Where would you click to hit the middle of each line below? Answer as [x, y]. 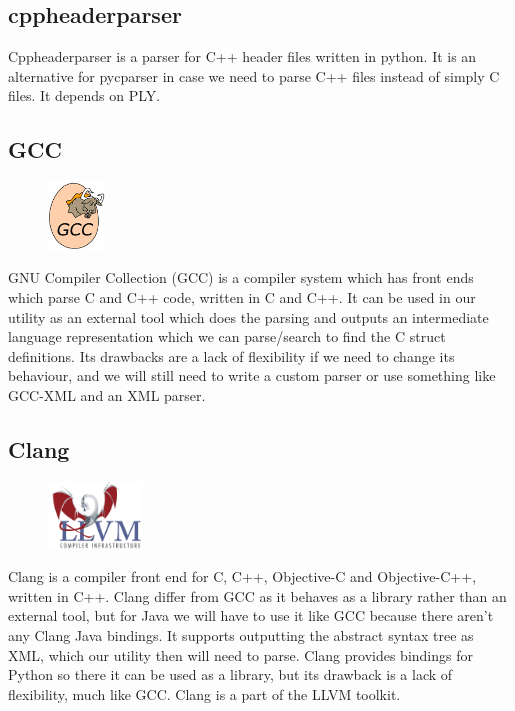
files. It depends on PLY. [84, 95]
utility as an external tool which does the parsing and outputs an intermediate [248, 316]
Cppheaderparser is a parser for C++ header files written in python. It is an [242, 56]
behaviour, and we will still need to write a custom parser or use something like [252, 375]
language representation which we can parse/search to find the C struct [227, 336]
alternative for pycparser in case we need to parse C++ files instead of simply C [254, 75]
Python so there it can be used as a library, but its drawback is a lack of [230, 674]
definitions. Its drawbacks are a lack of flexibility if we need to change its [231, 355]
